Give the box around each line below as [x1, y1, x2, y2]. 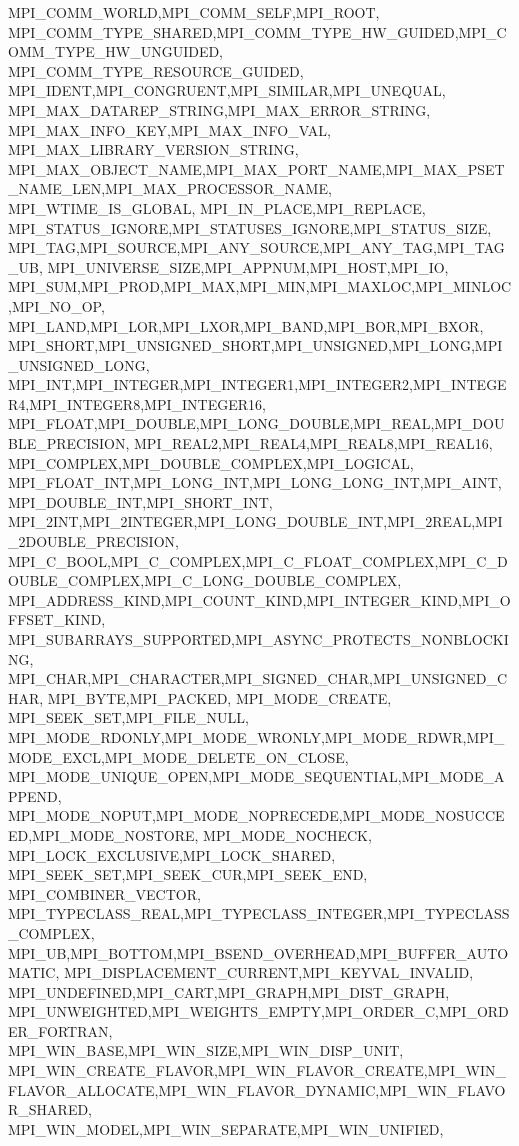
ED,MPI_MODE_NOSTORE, [8, 824, 199, 845]
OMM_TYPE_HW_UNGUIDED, [8, 41, 223, 62]
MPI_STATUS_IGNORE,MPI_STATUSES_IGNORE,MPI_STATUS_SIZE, [8, 217, 492, 238]
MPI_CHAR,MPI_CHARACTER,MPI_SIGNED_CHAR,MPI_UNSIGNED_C [8, 668, 507, 689]
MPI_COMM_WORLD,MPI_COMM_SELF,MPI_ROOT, [8, 2, 380, 22]
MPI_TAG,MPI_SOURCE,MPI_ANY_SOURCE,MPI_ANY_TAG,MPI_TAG [8, 237, 505, 258]
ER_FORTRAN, [8, 1020, 113, 1041]
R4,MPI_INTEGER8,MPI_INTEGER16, [8, 393, 266, 414]
